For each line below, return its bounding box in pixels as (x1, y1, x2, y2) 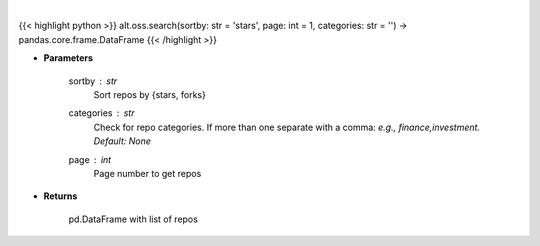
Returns (43, 190, 78, 202)
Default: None (93, 135, 152, 147)
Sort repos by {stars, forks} (93, 88, 207, 100)
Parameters (43, 52, 94, 64)
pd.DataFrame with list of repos (68, 213, 199, 225)
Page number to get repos (93, 167, 202, 179)
